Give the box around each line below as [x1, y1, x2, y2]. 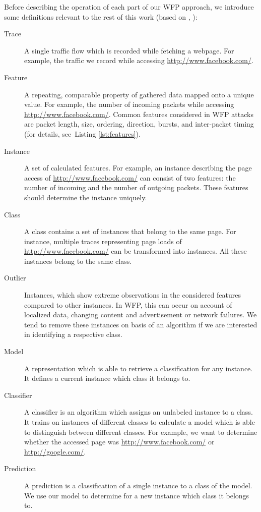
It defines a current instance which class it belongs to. [24, 373, 190, 383]
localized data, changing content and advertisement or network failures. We [24, 309, 257, 320]
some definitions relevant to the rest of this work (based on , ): [4, 11, 198, 22]
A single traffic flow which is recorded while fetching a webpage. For [24, 45, 234, 55]
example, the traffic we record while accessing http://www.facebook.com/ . [24, 55, 253, 66]
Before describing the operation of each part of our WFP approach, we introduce [4, 2, 254, 12]
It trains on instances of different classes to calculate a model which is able [24, 417, 255, 427]
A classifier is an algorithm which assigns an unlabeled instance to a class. [24, 407, 253, 417]
